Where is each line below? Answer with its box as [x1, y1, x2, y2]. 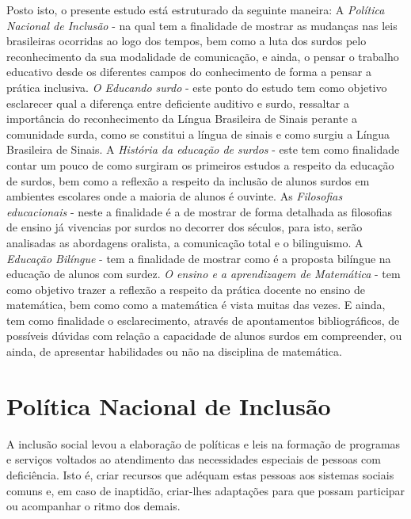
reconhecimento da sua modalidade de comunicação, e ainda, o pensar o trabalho [6, 48, 399, 64]
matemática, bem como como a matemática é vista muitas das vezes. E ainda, [6, 296, 386, 313]
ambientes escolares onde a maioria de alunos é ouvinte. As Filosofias [6, 188, 343, 204]
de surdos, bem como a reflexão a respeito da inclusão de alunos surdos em [6, 172, 370, 189]
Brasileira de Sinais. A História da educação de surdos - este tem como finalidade [6, 141, 400, 158]
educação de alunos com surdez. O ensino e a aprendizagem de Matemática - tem [6, 265, 401, 282]
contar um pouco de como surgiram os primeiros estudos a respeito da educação [6, 156, 394, 173]
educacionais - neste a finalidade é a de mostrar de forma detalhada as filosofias [6, 203, 392, 219]
